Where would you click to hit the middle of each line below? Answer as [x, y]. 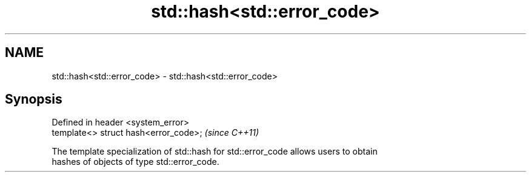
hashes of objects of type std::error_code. [135, 162]
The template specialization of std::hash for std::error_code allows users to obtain [215, 152]
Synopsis [34, 99]
